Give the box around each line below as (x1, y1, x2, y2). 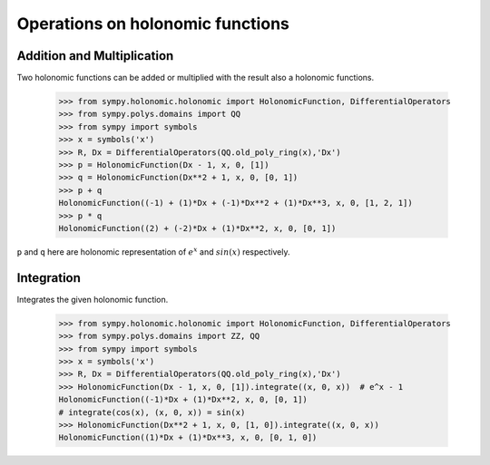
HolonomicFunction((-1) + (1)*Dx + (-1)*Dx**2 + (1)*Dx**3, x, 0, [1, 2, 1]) (58, 198, 413, 208)
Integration (16, 270, 82, 286)
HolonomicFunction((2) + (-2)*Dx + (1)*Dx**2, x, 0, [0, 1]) (58, 223, 337, 233)
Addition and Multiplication (16, 48, 174, 63)
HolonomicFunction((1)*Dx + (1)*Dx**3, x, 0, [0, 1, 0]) (58, 432, 318, 443)
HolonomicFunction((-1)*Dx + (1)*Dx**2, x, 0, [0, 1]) (58, 394, 308, 405)
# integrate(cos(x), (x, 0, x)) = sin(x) (58, 407, 246, 417)
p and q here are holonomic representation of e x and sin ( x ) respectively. (16, 246, 290, 257)
